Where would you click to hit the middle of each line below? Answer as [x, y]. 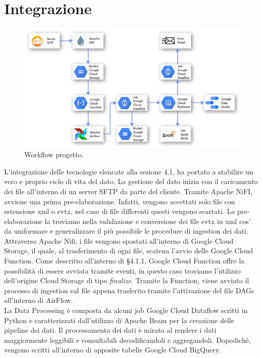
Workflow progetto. [54, 154]
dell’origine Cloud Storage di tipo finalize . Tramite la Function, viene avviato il [127, 280]
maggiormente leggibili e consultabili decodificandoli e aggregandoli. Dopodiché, [127, 340]
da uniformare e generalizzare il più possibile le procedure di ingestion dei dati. [126, 231]
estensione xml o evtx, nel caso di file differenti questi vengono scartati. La [120, 211]
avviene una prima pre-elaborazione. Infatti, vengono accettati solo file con [120, 201]
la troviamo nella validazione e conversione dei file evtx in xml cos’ [148, 221]
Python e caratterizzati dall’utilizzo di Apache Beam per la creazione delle [119, 320]
